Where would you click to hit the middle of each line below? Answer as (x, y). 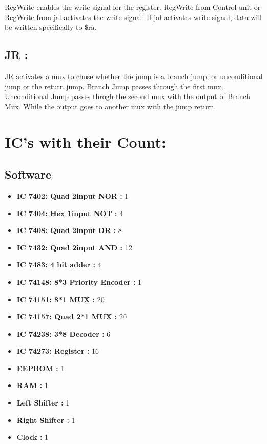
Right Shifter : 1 (46, 420)
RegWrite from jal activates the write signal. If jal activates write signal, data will (133, 17)
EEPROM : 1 (40, 368)
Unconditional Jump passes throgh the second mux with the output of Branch (128, 96)
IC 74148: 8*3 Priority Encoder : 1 (79, 282)
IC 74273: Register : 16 (58, 351)
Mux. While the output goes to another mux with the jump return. (110, 106)
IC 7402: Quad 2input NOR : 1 (73, 195)
